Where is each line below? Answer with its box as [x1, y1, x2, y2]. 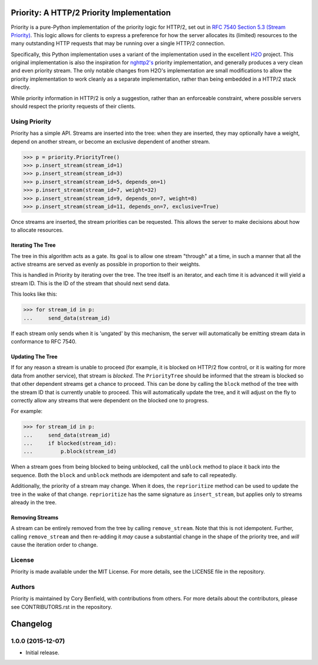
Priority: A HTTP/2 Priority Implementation [11, 8, 171, 18]
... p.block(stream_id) [23, 448, 117, 455]
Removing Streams [11, 514, 59, 521]
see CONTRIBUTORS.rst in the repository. [11, 603, 112, 610]
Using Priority [11, 117, 52, 125]
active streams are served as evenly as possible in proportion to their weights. [11, 261, 200, 268]
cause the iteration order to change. [11, 541, 98, 548]
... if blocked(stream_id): [23, 440, 117, 447]
